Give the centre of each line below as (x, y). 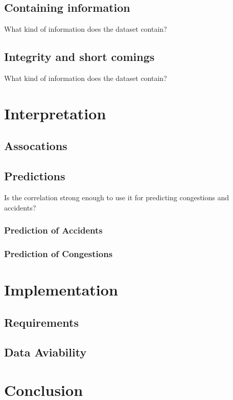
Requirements (41, 322)
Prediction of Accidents (53, 230)
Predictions (35, 176)
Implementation (61, 290)
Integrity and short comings (79, 57)
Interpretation (55, 113)
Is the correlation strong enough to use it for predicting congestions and (117, 197)
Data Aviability (45, 352)
